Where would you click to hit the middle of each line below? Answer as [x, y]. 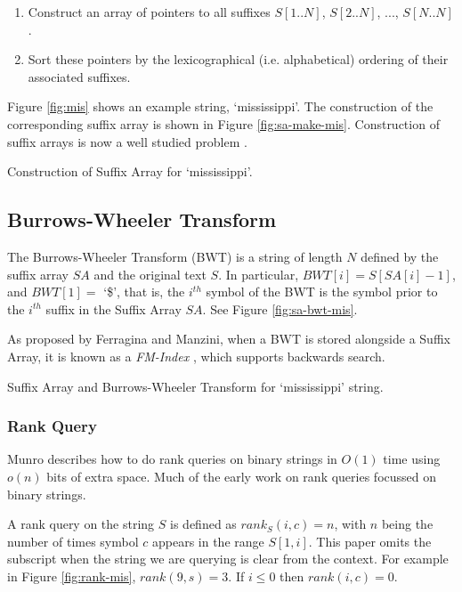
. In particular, [259, 274]
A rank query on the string [81, 524]
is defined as [203, 524]
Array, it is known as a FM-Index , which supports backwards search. [196, 356]
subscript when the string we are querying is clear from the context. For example [228, 559]
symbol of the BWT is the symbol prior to [322, 292]
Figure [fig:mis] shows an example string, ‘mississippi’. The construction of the [220, 106]
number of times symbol [73, 541]
